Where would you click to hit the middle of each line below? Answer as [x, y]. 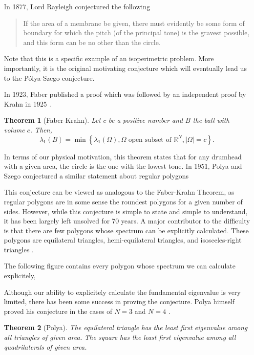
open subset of [150, 140]
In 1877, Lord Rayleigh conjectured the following [77, 6]
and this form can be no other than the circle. [92, 42]
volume [14, 129]
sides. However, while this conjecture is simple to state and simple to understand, [126, 211]
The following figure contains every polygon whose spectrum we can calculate [120, 266]
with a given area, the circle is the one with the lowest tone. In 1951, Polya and [123, 166]
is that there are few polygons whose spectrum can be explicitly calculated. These [126, 230]
